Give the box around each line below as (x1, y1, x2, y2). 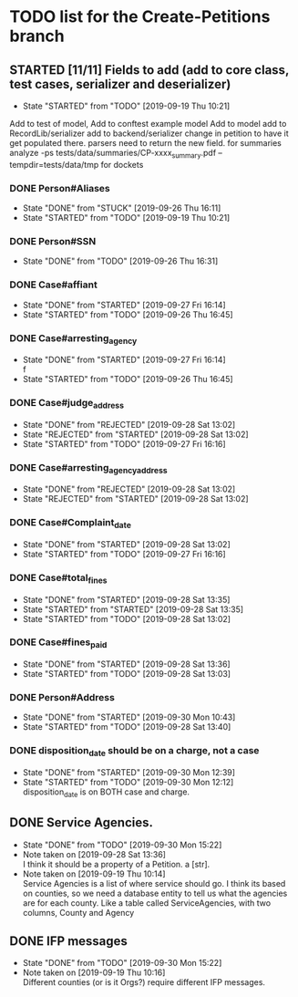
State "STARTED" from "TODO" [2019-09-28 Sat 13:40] (22, 722, 231, 732)
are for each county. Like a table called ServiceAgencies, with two (22, 897, 272, 909)
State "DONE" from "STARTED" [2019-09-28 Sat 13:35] (22, 594, 231, 605)
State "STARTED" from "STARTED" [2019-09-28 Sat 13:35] (22, 604, 244, 615)
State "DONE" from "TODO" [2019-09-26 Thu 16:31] (22, 255, 219, 266)
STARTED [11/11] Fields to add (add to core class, (9, 62, 290, 78)
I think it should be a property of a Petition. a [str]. (22, 858, 211, 869)
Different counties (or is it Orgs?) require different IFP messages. (22, 977, 266, 988)
